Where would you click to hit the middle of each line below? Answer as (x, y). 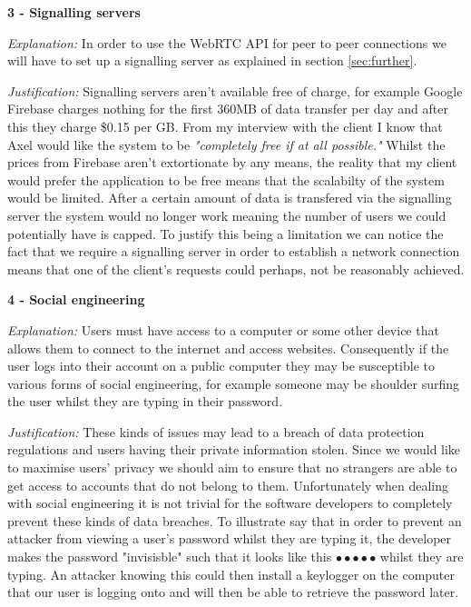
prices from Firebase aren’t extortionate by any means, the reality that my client (232, 162)
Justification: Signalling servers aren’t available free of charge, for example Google (235, 90)
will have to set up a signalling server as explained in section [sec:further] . (212, 60)
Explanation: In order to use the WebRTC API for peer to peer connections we (227, 42)
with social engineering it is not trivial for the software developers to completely (230, 503)
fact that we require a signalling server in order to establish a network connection (234, 251)
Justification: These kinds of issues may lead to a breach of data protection (216, 431)
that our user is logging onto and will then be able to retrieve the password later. (233, 592)
